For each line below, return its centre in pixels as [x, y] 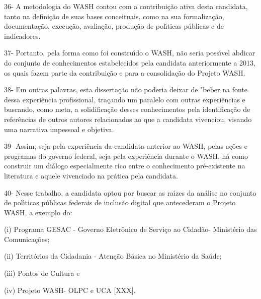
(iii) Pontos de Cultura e [42, 273]
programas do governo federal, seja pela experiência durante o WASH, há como [126, 156]
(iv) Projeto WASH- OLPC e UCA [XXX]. [70, 290]
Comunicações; [27, 239]
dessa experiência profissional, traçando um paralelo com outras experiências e [125, 99]
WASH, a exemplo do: [38, 212]
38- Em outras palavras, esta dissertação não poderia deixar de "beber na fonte [126, 89]
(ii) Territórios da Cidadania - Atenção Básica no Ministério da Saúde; [113, 256]
